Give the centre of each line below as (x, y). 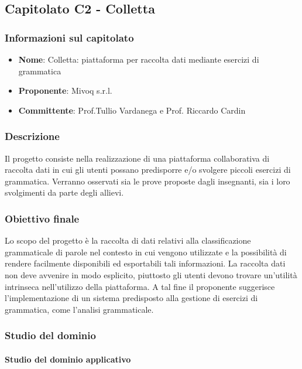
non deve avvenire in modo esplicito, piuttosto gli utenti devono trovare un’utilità (151, 274)
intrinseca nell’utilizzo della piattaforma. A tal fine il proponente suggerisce (140, 286)
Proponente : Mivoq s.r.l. (65, 90)
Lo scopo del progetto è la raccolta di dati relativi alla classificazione (128, 240)
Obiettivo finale (42, 218)
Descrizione (32, 136)
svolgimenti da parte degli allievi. (64, 192)
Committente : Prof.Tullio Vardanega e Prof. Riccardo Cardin (132, 110)
